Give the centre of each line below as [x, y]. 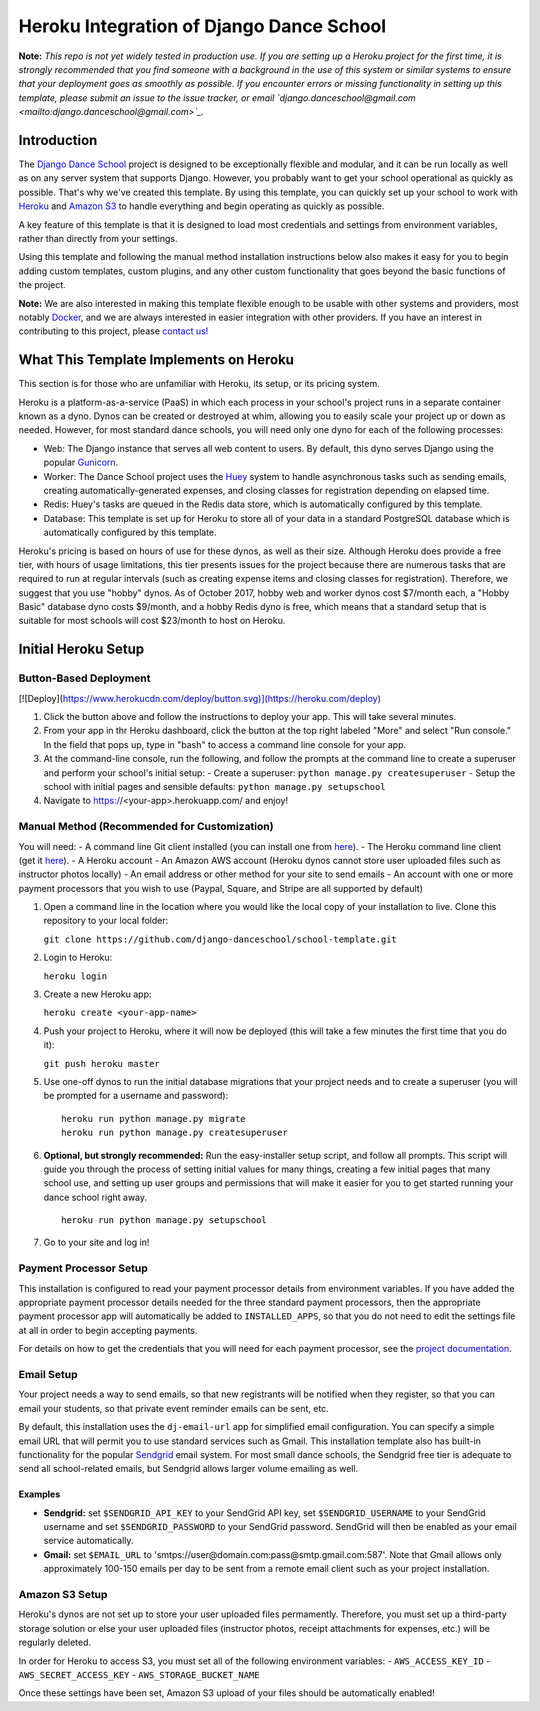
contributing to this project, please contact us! [113, 331]
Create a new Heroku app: [97, 994]
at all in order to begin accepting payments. [108, 1330]
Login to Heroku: [78, 957]
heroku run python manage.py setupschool [164, 1220]
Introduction [58, 140]
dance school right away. [95, 1197]
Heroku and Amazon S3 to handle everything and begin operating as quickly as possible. [201, 206]
